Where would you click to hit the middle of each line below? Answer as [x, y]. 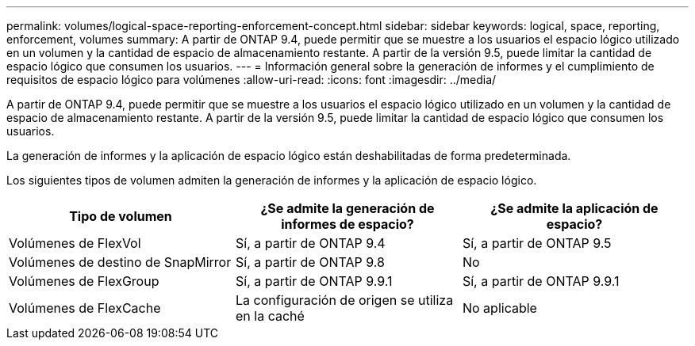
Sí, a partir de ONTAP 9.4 [310, 243]
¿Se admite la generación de [347, 208]
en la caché [270, 316]
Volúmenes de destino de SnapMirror [120, 262]
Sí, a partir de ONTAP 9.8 [310, 262]
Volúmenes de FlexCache [85, 308]
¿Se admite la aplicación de [574, 208]
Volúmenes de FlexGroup [84, 281]
